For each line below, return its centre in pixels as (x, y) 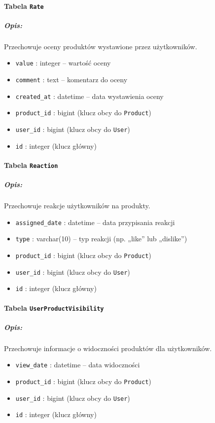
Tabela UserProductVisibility (54, 308)
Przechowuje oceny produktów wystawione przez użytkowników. (101, 46)
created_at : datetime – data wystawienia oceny (90, 96)
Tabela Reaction (31, 165)
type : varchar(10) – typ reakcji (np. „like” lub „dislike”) (101, 239)
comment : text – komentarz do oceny (72, 80)
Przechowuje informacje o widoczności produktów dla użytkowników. (108, 348)
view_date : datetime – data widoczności (78, 365)
